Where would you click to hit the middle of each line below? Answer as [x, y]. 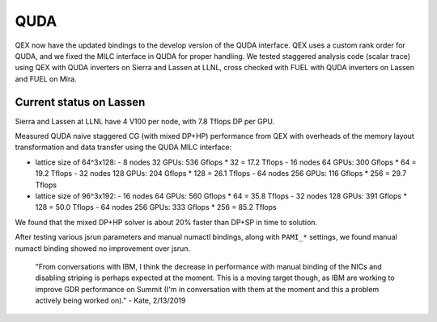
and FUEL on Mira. [46, 79]
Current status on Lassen [80, 102]
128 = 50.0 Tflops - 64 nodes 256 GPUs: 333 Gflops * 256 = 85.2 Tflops [156, 207]
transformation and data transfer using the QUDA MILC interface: [123, 147]
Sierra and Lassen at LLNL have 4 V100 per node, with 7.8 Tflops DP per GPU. [145, 121]
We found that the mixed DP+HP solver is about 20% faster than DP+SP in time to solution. [166, 222]
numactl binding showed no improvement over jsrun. [102, 248]
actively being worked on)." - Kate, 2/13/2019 [110, 301]
